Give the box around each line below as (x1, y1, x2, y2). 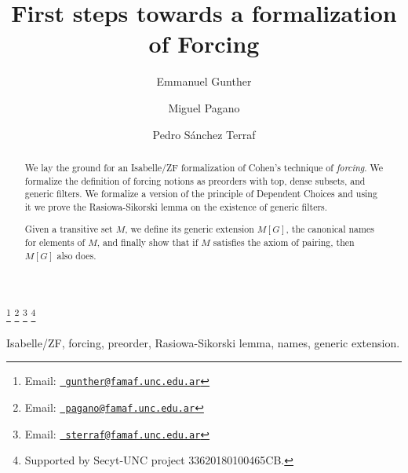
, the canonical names (286, 222, 374, 236)
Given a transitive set (24, 222, 113, 236)
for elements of (24, 236, 86, 249)
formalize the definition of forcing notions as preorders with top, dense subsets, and (24, 174, 366, 187)
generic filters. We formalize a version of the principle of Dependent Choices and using (24, 187, 377, 200)
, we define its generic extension (125, 222, 254, 236)
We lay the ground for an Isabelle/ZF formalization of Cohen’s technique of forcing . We (24, 160, 384, 174)
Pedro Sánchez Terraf (152, 126, 256, 142)
